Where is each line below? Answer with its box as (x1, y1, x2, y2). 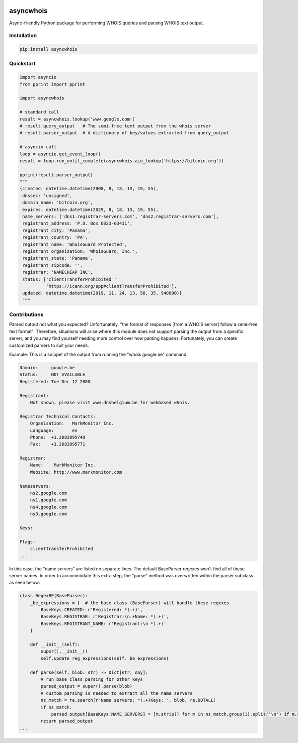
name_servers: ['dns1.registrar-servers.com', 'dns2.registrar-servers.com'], (22, 214, 219, 219)
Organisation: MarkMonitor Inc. (30, 421, 114, 426)
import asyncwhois (19, 95, 65, 101)
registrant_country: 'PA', (22, 234, 88, 240)
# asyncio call (19, 144, 57, 150)
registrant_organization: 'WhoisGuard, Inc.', (22, 248, 138, 254)
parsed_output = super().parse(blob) (40, 683, 133, 689)
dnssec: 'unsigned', (22, 193, 73, 199)
